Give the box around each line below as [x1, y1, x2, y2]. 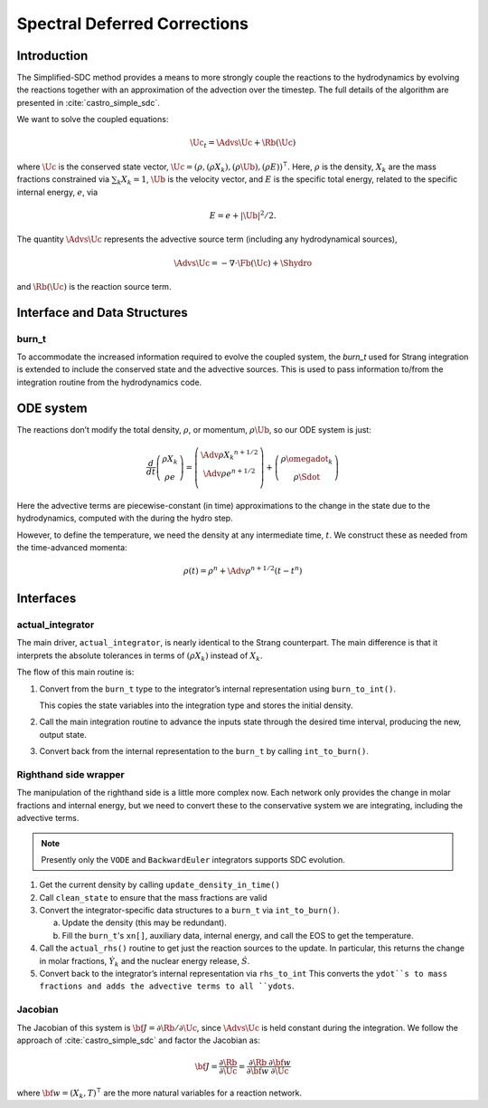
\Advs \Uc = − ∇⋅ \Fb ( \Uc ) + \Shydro [174, 258, 312, 268]
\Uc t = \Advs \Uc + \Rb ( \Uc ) [190, 138, 296, 150]
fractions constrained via [16, 174, 110, 185]
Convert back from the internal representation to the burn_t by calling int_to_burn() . [39, 746, 370, 757]
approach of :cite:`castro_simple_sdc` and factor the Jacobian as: [16, 1035, 261, 1046]
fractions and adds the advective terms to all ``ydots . [39, 980, 295, 991]
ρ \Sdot [293, 472, 321, 482]
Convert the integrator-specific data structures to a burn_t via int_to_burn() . [39, 905, 340, 916]
